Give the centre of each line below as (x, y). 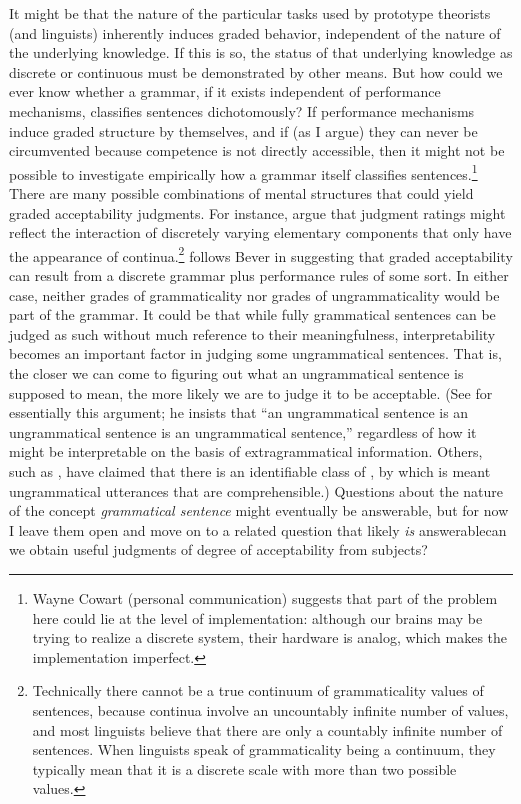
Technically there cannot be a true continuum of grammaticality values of (258, 690)
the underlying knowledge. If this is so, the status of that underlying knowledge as (261, 52)
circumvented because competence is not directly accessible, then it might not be (257, 150)
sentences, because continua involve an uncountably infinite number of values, (270, 709)
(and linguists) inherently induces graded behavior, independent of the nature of (255, 32)
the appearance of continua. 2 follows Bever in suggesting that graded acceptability (261, 254)
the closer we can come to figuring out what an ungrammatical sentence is (236, 373)
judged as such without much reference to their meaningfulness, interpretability (252, 333)
